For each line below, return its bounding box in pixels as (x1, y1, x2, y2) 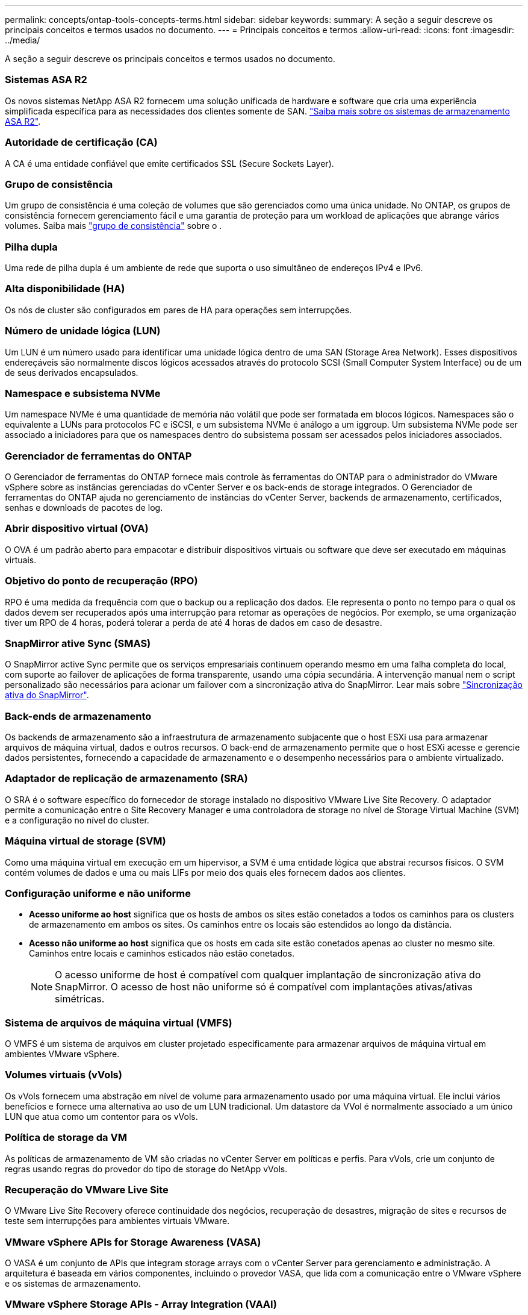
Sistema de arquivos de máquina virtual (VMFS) (5, 1016, 232, 1029)
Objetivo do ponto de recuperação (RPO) (5, 575, 198, 587)
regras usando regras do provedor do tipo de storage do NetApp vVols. (5, 1163, 288, 1174)
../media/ (5, 35, 40, 45)
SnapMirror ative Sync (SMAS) (5, 637, 151, 649)
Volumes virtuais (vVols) (5, 1069, 122, 1081)
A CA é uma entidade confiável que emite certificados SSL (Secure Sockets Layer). (5, 158, 334, 169)
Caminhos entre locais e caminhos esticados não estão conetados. (29, 948, 295, 959)
